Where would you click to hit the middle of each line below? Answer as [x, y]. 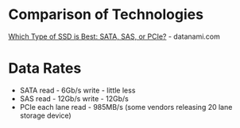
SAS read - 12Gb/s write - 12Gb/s [74, 98]
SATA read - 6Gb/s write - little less [77, 90]
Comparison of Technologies [106, 15]
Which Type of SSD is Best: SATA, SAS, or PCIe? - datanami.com [114, 36]
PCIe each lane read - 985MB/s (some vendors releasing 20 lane [126, 107]
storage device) [45, 115]
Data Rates [45, 68]
